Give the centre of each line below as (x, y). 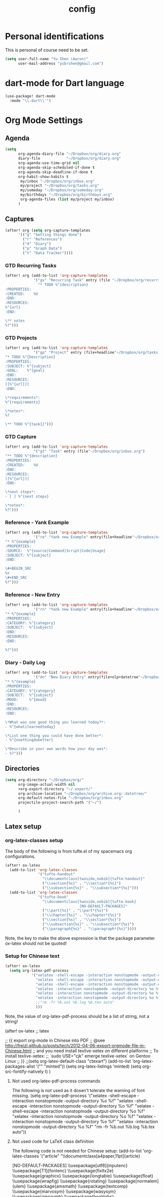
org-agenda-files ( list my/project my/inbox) (67, 199)
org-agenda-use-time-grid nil (49, 163)
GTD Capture (21, 437)
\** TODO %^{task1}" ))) (29, 424)
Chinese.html (18, 1051)
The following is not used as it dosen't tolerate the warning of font (78, 1090)
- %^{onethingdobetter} (29, 740)
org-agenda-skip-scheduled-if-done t (56, 167)
